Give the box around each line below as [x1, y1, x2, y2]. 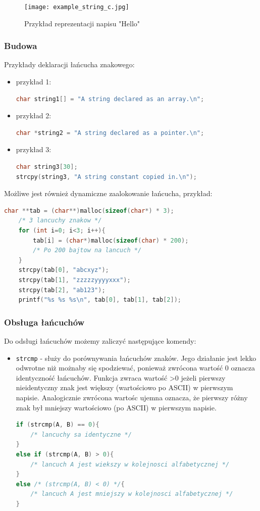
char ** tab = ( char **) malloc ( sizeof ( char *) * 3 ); [4, 207, 174, 214]
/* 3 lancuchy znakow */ [18, 217, 102, 224]
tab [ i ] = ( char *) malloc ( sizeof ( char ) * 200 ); [33, 237, 189, 244]
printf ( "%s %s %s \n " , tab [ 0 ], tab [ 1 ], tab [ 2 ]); [18, 296, 181, 304]
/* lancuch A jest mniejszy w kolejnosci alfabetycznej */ [30, 490, 233, 498]
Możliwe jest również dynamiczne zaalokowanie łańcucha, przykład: [4, 188, 213, 199]
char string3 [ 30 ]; [16, 163, 78, 171]
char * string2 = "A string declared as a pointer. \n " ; [16, 129, 204, 136]
